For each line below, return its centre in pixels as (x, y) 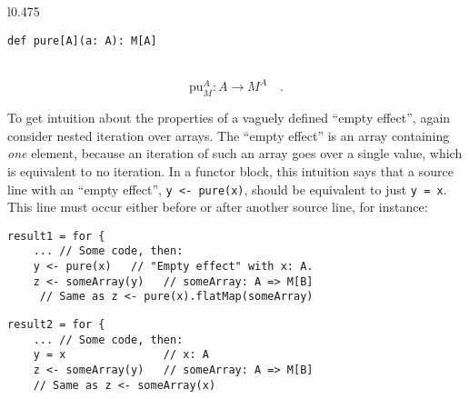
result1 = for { (56, 236)
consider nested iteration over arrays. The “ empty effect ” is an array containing (229, 135)
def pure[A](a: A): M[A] (82, 40)
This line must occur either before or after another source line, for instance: (218, 207)
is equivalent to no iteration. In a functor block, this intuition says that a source (230, 170)
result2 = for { (56, 325)
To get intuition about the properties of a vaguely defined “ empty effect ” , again (229, 118)
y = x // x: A (121, 355)
